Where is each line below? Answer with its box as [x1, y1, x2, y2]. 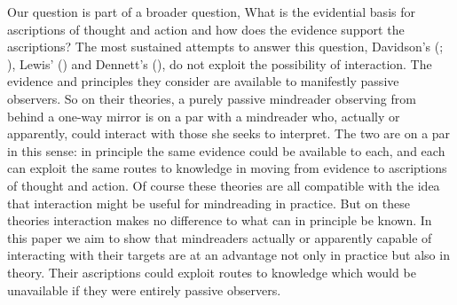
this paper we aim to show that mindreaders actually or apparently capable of [7, 228, 432, 246]
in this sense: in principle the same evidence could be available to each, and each [7, 141, 445, 160]
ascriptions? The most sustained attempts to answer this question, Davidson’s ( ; [7, 37, 444, 56]
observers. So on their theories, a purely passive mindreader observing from [7, 89, 416, 107]
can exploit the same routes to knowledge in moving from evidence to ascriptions [7, 159, 447, 177]
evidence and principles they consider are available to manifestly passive [7, 72, 399, 90]
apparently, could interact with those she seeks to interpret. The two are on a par [7, 124, 451, 143]
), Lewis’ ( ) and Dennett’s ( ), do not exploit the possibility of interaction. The [7, 54, 432, 73]
